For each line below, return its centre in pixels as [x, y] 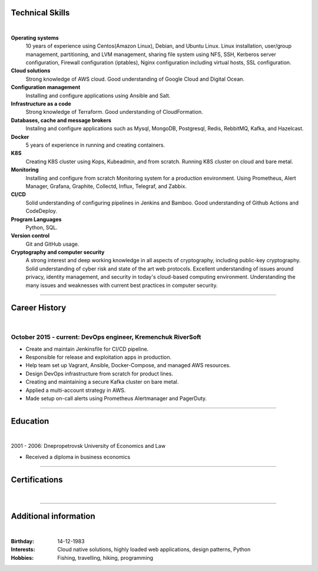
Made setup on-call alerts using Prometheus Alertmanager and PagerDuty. [116, 398]
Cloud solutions [31, 71]
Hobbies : [22, 557]
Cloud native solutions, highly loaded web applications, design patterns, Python [154, 549]
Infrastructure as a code [41, 104]
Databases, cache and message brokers [61, 120]
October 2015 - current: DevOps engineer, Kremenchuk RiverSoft [106, 337]
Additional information [53, 516]
